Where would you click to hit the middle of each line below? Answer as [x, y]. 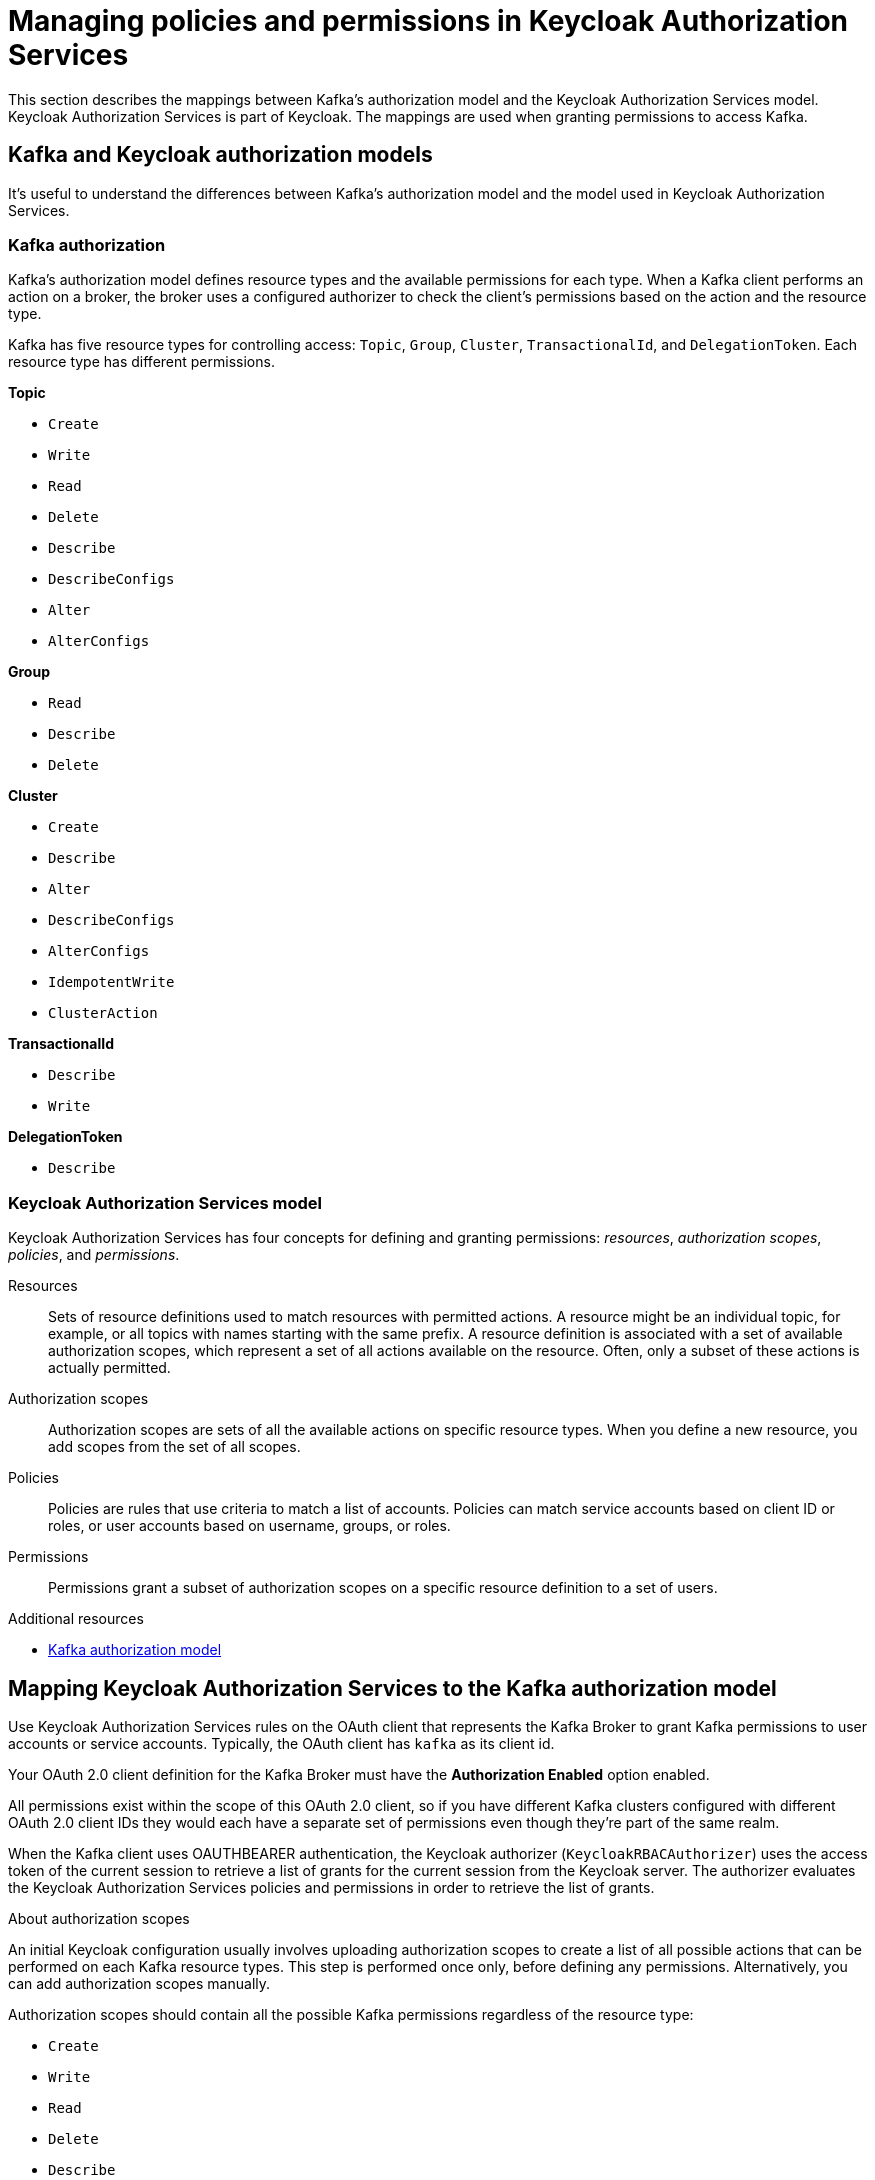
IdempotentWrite [111, 982]
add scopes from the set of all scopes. [174, 1447]
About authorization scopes [99, 1918]
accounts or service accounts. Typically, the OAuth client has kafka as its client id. [281, 1743]
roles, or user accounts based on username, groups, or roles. [249, 1526]
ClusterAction [103, 1013]
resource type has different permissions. [141, 362]
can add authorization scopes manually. [139, 1983]
